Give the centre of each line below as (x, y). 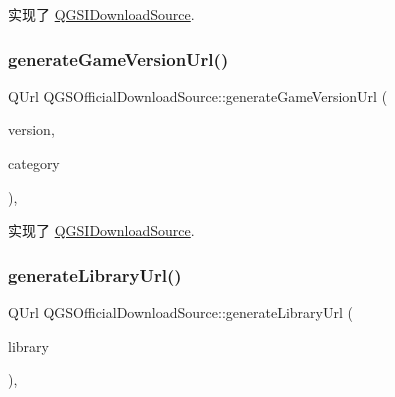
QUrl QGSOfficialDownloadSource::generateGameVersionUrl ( (198, 95)
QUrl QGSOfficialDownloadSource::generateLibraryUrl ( (180, 312)
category (34, 163)
